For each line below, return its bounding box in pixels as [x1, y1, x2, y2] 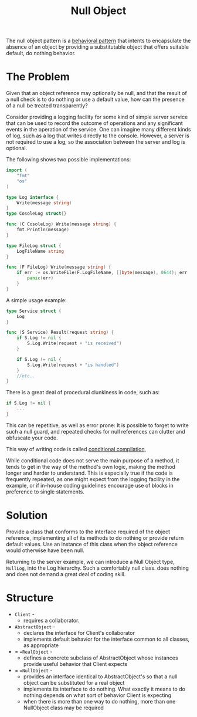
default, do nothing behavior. [6, 50, 76, 57]
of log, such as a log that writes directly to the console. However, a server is [6, 132, 189, 139]
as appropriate [23, 641, 59, 649]
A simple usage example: [6, 296, 67, 303]
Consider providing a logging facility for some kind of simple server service [6, 113, 188, 121]
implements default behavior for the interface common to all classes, [23, 635, 189, 642]
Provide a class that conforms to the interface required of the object [6, 528, 171, 535]
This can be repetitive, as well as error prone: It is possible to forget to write [6, 421, 189, 429]
